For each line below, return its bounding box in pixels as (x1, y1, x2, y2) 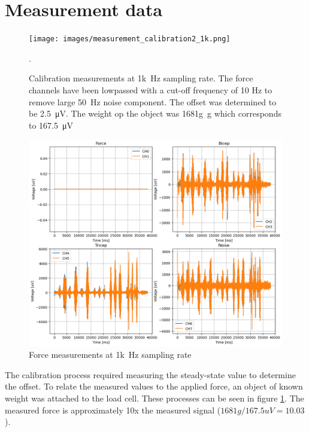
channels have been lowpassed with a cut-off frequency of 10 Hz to (29, 83, 272, 96)
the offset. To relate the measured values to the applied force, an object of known (5, 380, 303, 393)
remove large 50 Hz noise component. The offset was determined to (29, 95, 277, 108)
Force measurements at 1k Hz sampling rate (29, 348, 192, 361)
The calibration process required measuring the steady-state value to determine (5, 368, 296, 381)
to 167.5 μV (29, 118, 74, 131)
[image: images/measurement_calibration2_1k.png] (29, 35, 231, 44)
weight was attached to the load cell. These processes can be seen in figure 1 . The (5, 392, 304, 404)
